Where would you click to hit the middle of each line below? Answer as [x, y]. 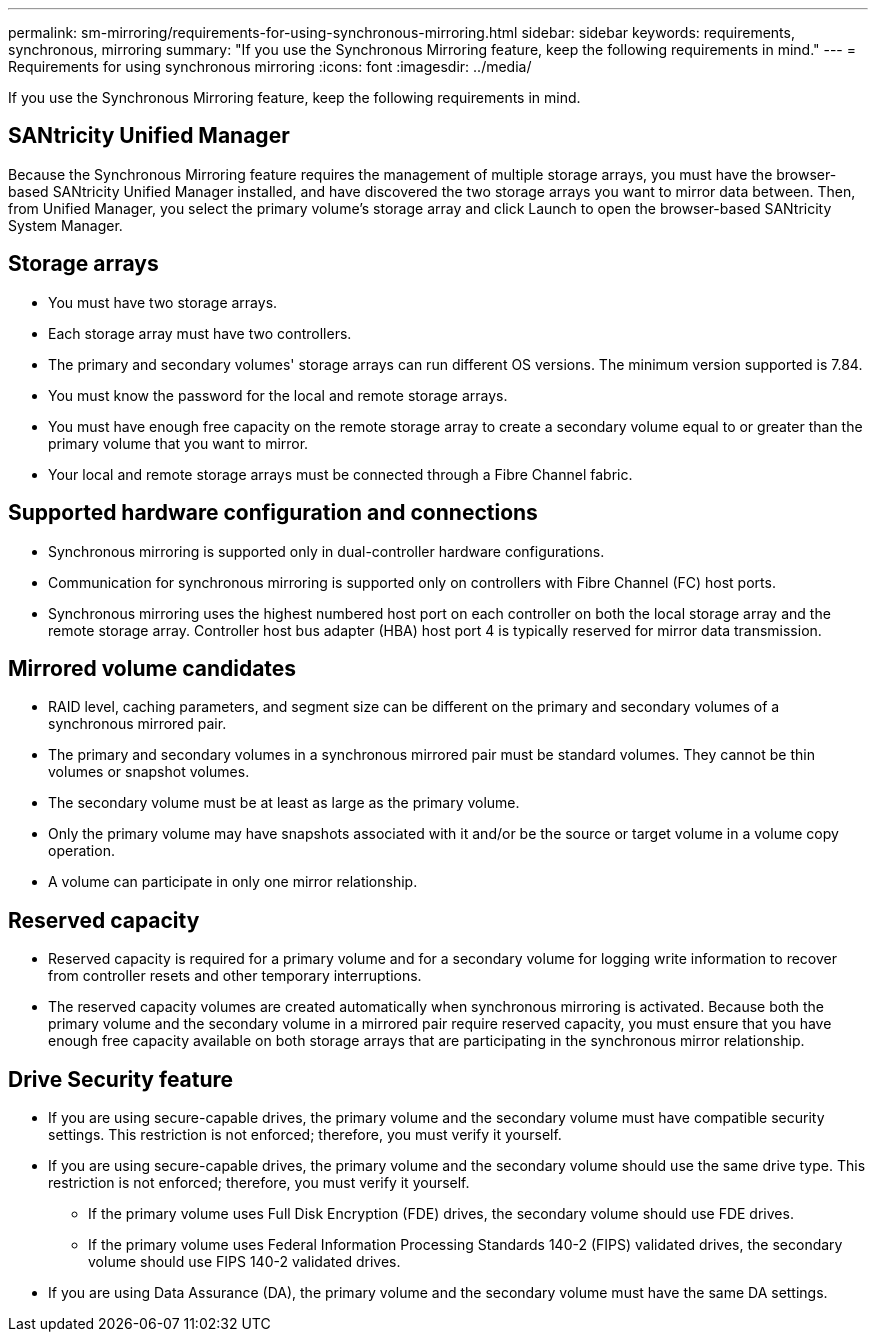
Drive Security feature [121, 1079]
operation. [81, 851]
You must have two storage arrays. [163, 302]
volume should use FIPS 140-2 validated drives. [244, 1262]
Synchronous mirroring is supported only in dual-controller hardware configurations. [326, 551]
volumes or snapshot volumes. [149, 772]
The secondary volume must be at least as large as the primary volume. [284, 803]
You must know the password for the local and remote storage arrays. [278, 395]
